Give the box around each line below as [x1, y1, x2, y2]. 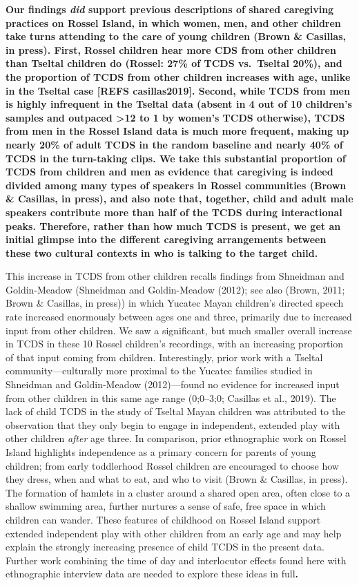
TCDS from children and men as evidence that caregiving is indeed [6, 164, 333, 179]
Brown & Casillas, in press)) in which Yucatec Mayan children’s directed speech [6, 296, 344, 310]
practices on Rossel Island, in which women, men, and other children [6, 15, 341, 30]
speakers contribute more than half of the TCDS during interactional [6, 204, 342, 219]
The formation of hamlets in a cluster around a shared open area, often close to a [6, 485, 351, 499]
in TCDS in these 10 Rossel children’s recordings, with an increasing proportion [6, 336, 344, 351]
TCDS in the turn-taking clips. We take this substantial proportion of [6, 151, 346, 165]
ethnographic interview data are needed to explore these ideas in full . [6, 566, 299, 581]
